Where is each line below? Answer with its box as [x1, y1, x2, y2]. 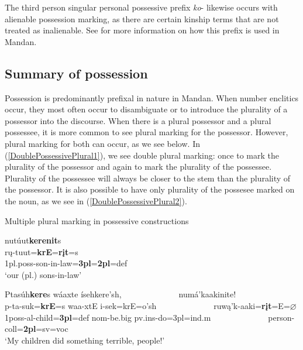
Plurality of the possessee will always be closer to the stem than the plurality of [5, 171, 291, 184]
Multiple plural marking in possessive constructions [5, 214, 189, 227]
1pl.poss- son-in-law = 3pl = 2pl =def [5, 257, 128, 269]
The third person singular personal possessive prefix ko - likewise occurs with [5, 1, 278, 13]
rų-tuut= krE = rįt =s [5, 245, 78, 258]
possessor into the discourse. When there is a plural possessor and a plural [5, 114, 271, 126]
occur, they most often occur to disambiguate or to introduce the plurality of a [5, 103, 288, 115]
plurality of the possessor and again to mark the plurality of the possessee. [5, 160, 272, 173]
